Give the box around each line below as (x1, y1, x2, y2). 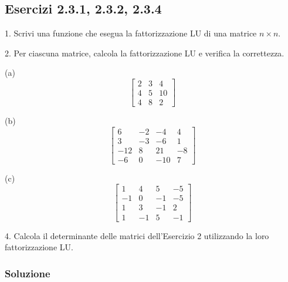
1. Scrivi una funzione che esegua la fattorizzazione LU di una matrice (5, 27, 257, 39)
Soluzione (5, 266, 50, 280)
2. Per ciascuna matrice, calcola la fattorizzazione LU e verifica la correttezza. (5, 46, 284, 59)
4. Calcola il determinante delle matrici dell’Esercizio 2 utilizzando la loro (5, 229, 269, 241)
